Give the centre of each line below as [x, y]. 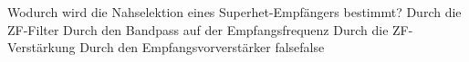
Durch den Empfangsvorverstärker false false [202, 47]
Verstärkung [42, 47]
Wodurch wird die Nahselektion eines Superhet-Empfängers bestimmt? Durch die [234, 12]
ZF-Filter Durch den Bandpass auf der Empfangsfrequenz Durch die [198, 29]
